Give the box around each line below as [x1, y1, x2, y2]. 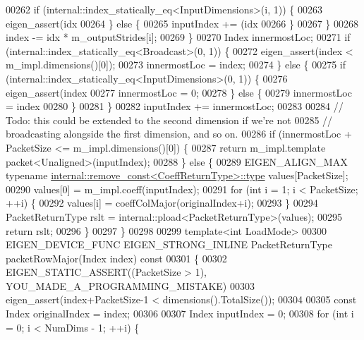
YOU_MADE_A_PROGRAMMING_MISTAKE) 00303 [6, 278, 255, 293]
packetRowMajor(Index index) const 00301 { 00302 [6, 250, 227, 265]
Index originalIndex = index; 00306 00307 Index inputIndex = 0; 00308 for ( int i [6, 306, 354, 321]
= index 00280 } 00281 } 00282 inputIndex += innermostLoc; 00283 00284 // [6, 99, 344, 114]
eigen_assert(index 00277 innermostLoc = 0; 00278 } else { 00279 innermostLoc [6, 85, 352, 99]
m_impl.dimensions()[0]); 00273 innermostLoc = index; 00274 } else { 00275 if [6, 57, 346, 72]
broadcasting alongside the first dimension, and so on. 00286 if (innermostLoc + [6, 126, 352, 141]
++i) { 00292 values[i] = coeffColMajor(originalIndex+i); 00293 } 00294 [6, 195, 318, 210]
